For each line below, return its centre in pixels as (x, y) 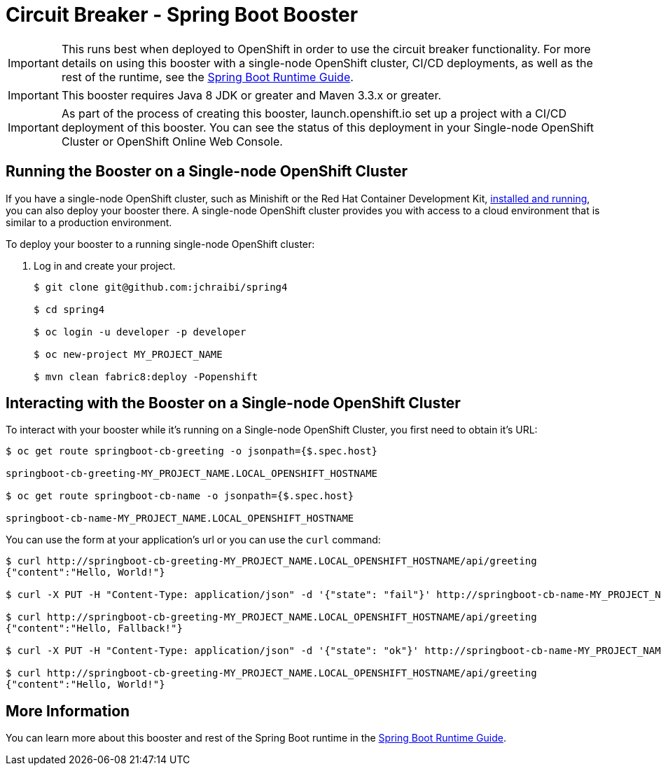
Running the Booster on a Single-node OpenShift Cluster (207, 172)
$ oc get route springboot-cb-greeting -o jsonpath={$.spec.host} (192, 451)
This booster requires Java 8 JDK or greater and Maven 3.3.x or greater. (251, 95)
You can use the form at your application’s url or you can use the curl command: (193, 540)
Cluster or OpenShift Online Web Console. (172, 141)
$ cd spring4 (69, 309)
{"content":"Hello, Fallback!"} (94, 628)
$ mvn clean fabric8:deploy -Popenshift (146, 376)
